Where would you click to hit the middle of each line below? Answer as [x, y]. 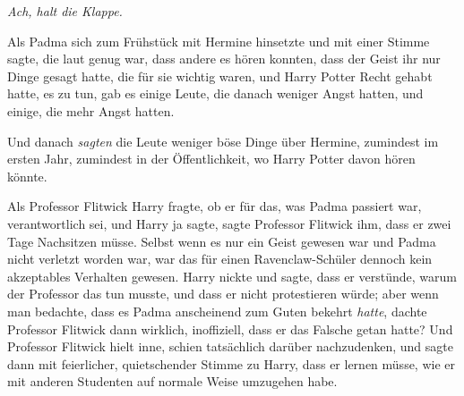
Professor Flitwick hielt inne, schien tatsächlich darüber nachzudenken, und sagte [230, 346]
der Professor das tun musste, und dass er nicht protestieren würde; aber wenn [223, 294]
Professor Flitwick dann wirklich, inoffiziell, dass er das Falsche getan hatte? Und [230, 329]
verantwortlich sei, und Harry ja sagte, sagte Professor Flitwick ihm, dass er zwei [229, 223]
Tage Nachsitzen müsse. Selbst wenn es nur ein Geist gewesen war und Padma [222, 241]
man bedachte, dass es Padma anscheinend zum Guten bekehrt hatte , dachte [217, 311]
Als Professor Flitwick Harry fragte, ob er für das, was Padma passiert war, [215, 206]
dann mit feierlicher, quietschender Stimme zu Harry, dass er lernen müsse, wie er [231, 363]
